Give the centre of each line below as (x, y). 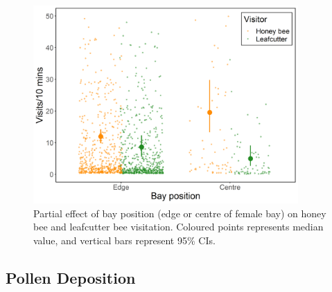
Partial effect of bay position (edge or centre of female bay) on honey (180, 213)
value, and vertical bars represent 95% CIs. (124, 240)
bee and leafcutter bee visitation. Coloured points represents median (178, 227)
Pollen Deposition (71, 277)
